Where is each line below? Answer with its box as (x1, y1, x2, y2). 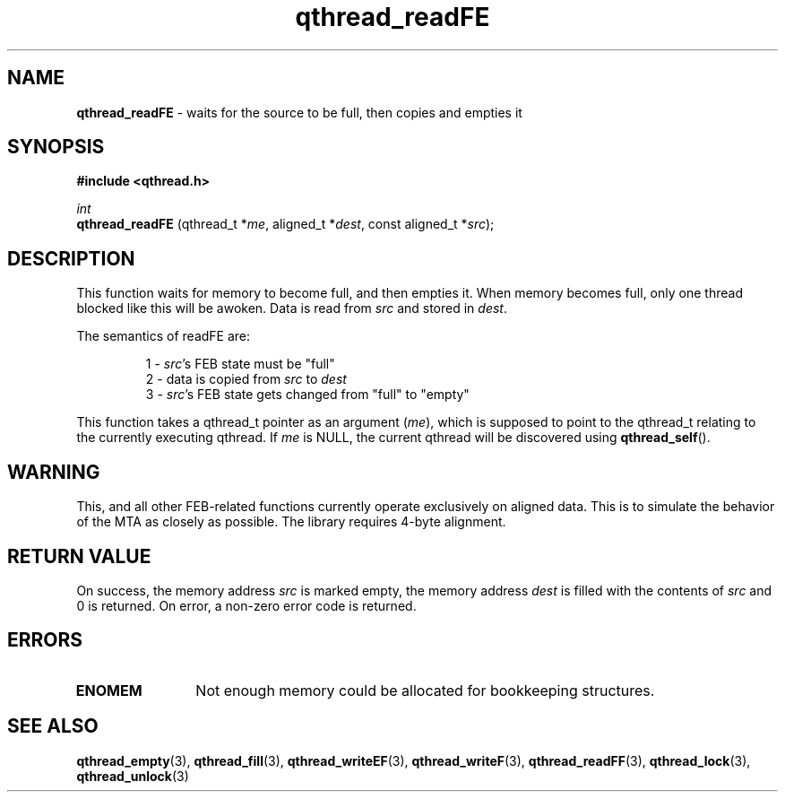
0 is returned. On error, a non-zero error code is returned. (76, 597, 417, 613)
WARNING (7, 460, 100, 483)
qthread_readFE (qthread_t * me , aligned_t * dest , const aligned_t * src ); (76, 216, 495, 232)
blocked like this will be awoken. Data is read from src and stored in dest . (76, 300, 507, 317)
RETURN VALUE (7, 544, 151, 568)
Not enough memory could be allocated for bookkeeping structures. (195, 681, 655, 699)
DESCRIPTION (7, 247, 135, 270)
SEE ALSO (7, 715, 99, 738)
